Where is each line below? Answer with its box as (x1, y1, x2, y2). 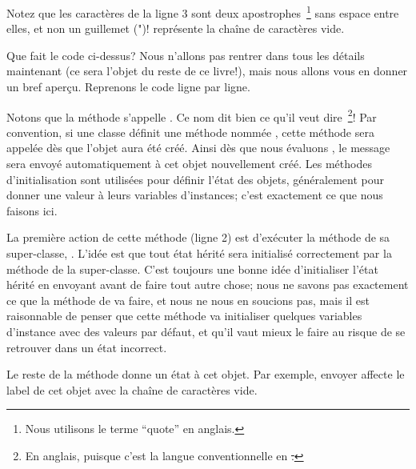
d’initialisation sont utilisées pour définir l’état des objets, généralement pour (6, 170, 384, 187)
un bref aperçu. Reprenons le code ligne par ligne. (6, 78, 250, 95)
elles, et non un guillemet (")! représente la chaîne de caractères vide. (6, 20, 345, 37)
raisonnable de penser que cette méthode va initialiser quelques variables (6, 307, 362, 324)
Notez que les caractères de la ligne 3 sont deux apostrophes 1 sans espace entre (6, 2, 399, 21)
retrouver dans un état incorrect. (6, 339, 167, 355)
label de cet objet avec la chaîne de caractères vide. (6, 381, 258, 398)
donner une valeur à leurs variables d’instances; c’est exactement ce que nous (6, 186, 383, 203)
